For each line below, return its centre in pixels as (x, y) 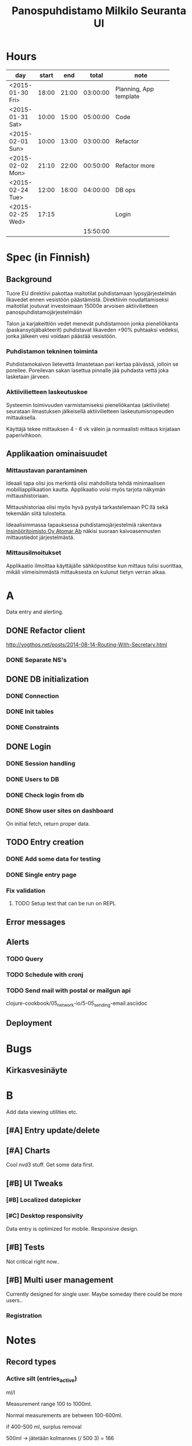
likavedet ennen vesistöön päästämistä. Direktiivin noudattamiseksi (87, 300)
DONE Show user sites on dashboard (60, 811)
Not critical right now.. (33, 1261)
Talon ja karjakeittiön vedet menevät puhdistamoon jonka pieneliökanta (92, 323)
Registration (24, 1316)
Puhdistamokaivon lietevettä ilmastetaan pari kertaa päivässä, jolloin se (92, 364)
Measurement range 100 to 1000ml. (49, 1404)
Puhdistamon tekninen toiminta (52, 351)
